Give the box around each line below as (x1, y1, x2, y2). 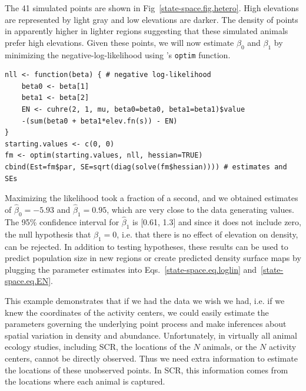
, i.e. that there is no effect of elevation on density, (117, 228, 298, 240)
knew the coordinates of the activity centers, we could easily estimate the (5, 306, 269, 318)
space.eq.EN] (5, 275, 51, 287)
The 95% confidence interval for (5, 216, 119, 228)
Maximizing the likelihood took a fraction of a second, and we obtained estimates (5, 192, 298, 204)
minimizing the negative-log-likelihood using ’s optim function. (5, 48, 231, 61)
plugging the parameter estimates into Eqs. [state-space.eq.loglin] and (5, 263, 257, 275)
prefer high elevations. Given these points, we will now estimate (5, 36, 234, 48)
